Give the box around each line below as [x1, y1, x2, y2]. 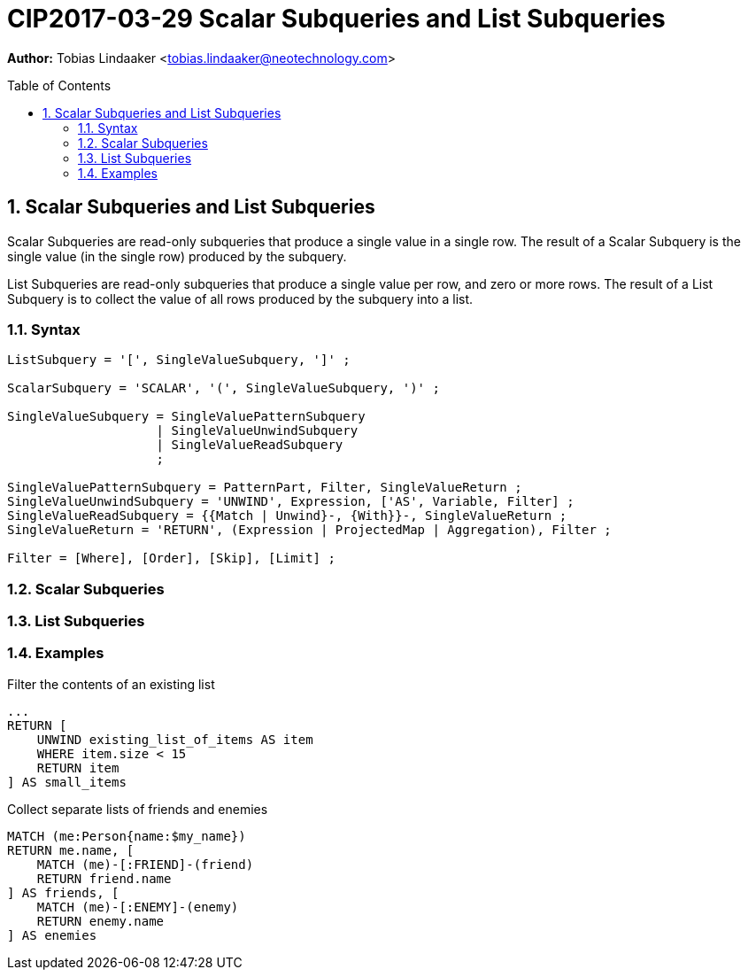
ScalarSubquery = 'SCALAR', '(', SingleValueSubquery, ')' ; [7, 381, 440, 396]
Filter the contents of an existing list [7, 676, 215, 692]
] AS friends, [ [7, 885, 120, 900]
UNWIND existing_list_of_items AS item [36, 732, 313, 747]
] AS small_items [7, 774, 127, 789]
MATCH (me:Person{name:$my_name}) [7, 828, 246, 843]
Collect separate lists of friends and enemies [7, 801, 268, 817]
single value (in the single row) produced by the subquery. [7, 248, 347, 264]
